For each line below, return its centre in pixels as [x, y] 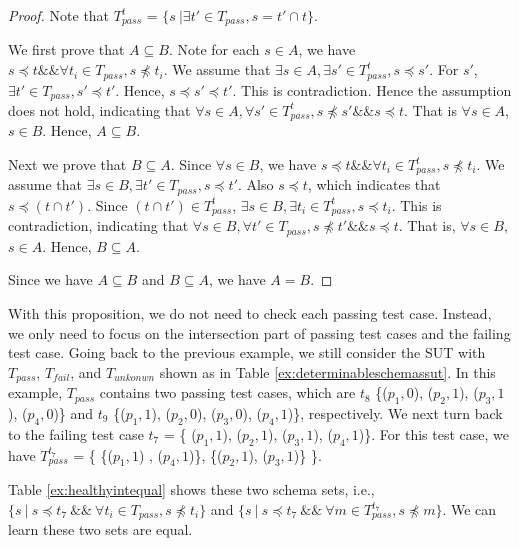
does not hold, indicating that [99, 109]
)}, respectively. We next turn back [395, 413]
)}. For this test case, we [433, 433]
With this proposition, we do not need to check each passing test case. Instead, [250, 313]
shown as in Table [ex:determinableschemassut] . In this [327, 371]
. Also [256, 184]
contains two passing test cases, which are [227, 392]
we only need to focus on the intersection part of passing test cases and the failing [259, 332]
